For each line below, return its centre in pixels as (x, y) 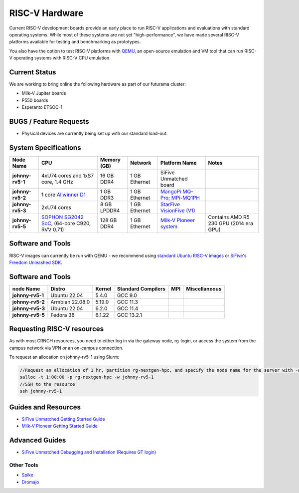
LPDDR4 (110, 211)
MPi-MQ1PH (186, 198)
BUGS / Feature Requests (49, 122)
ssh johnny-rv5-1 (41, 391)
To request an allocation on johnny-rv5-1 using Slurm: (64, 357)
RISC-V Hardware (46, 13)
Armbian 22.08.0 (70, 302)
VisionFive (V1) (178, 211)
